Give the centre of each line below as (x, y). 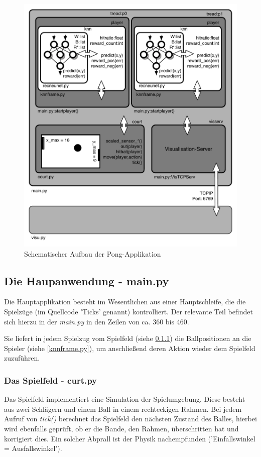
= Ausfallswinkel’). (33, 448)
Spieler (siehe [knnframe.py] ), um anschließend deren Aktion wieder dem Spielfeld (130, 348)
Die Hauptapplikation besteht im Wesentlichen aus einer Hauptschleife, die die (125, 302)
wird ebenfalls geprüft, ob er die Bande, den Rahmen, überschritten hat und (121, 428)
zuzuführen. (22, 358)
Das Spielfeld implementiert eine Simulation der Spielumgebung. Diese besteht (125, 399)
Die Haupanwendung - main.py (87, 280)
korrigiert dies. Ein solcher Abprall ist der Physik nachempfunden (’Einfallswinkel (130, 438)
